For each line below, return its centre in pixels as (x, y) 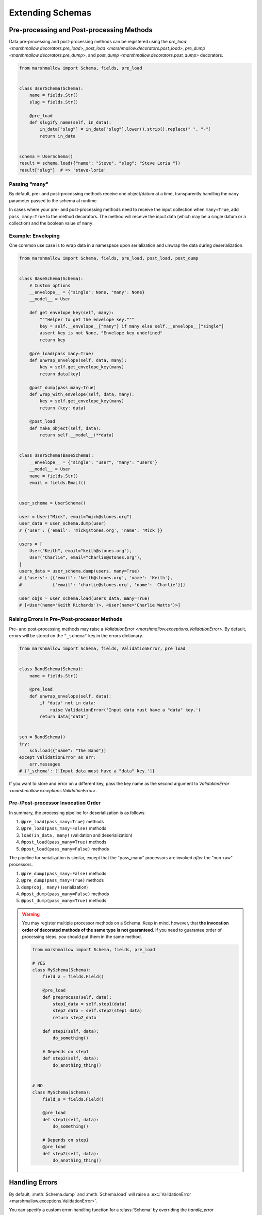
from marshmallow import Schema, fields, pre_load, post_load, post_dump (109, 258)
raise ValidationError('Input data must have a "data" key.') (125, 710)
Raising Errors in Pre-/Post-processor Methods (66, 619)
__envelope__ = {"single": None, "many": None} (87, 292)
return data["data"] (64, 717)
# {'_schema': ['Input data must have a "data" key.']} (87, 771)
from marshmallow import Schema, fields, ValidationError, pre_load (102, 649)
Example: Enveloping (34, 236)
